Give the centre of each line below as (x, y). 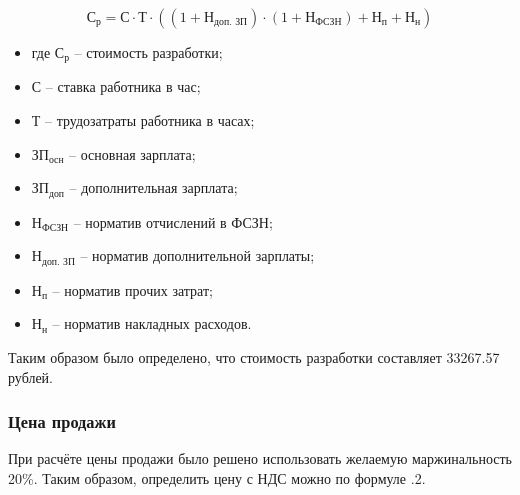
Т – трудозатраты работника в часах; (143, 120)
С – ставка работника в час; (116, 86)
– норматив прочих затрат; (132, 289)
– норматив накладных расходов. (152, 323)
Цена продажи (62, 421)
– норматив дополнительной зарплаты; (197, 255)
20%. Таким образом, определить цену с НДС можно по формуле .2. (217, 477)
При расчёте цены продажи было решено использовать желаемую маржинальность (260, 458)
